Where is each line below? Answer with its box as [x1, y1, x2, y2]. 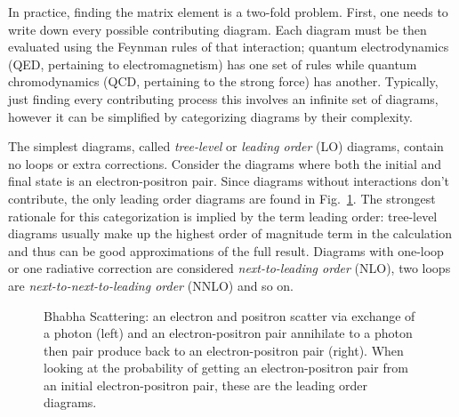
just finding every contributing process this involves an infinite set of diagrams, [8, 89, 439, 108]
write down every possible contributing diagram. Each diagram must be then [8, 20, 427, 38]
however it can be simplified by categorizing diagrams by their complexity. [8, 107, 413, 125]
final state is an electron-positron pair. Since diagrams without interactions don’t [8, 172, 450, 190]
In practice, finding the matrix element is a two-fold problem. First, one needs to [8, 3, 448, 20]
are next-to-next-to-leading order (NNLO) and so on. [8, 276, 294, 294]
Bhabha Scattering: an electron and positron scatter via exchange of [44, 306, 415, 325]
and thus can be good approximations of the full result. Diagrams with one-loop [8, 241, 444, 260]
